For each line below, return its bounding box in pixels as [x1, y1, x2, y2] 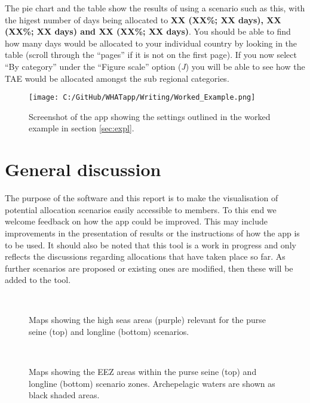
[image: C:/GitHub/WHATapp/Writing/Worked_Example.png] [29, 93, 256, 102]
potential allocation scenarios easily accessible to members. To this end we [5, 203, 277, 216]
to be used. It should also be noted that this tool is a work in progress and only [5, 238, 296, 251]
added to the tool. [5, 273, 71, 286]
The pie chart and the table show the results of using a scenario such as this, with [5, 2, 305, 14]
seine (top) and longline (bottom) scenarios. [29, 325, 189, 338]
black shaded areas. [29, 389, 100, 401]
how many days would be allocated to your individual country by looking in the [5, 36, 297, 49]
